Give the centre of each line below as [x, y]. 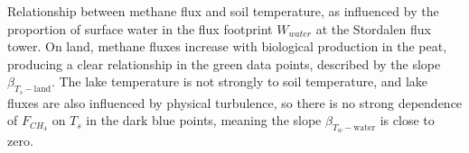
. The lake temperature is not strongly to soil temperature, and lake [239, 81]
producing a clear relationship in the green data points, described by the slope [224, 63]
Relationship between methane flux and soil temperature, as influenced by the [223, 11]
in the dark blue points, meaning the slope [204, 120]
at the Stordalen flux [373, 28]
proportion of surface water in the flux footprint [140, 28]
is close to [407, 120]
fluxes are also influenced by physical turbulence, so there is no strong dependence [235, 102]
